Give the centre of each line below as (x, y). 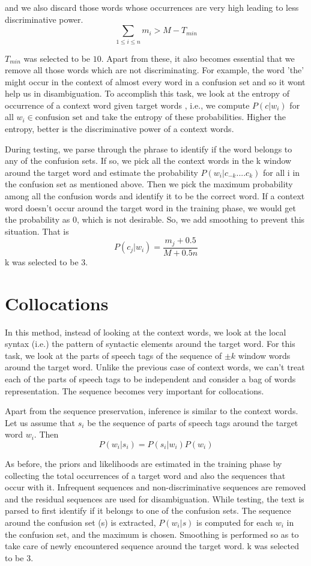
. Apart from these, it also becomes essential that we (198, 58)
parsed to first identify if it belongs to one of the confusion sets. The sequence (148, 510)
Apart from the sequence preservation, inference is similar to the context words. (152, 411)
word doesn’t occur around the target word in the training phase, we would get (150, 207)
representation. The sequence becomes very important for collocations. (134, 390)
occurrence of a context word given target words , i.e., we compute (127, 105)
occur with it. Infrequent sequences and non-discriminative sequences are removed (155, 487)
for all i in (281, 172)
